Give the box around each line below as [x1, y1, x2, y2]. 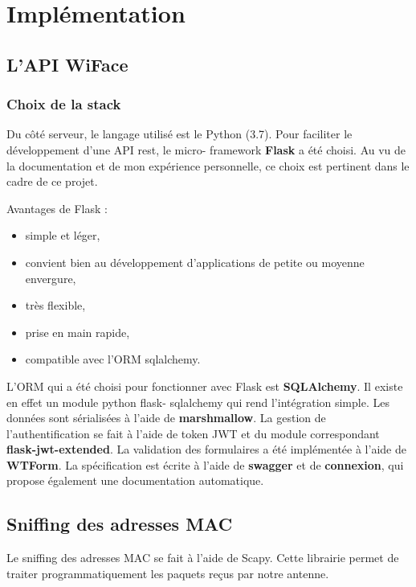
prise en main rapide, [25, 323, 130, 340]
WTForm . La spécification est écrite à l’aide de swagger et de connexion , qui [6, 456, 404, 473]
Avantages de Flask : [6, 199, 108, 216]
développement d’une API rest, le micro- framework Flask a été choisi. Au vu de [6, 141, 406, 158]
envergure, [25, 269, 76, 286]
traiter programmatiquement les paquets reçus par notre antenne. [6, 564, 329, 581]
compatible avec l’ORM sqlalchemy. [25, 351, 201, 367]
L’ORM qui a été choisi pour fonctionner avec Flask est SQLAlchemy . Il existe [6, 377, 403, 394]
